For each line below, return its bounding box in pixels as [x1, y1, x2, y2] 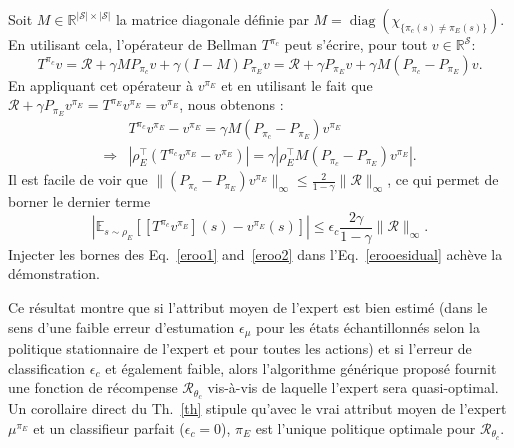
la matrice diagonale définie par [115, 9, 309, 29]
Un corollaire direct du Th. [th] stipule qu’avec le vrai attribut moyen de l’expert [8, 398, 507, 419]
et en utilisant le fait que [221, 74, 373, 95]
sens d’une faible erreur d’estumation [8, 316, 235, 337]
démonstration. [8, 263, 100, 284]
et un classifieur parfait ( [33, 417, 185, 438]
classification [8, 357, 86, 378]
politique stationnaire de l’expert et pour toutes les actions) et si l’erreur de [8, 338, 472, 358]
